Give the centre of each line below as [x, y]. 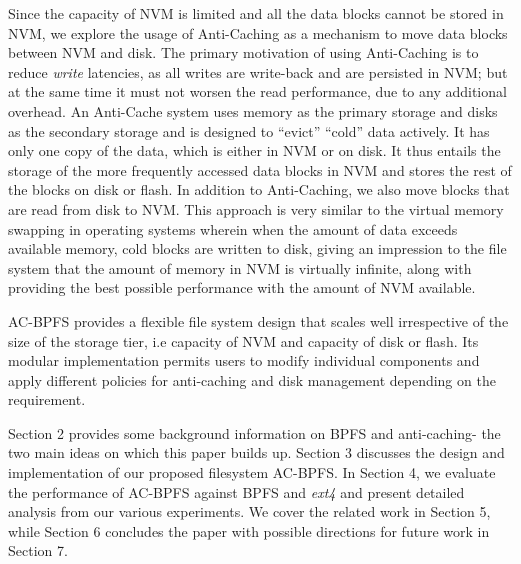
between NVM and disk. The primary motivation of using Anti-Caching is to [243, 52]
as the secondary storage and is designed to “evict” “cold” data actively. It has [249, 130]
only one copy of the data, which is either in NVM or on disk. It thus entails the [254, 150]
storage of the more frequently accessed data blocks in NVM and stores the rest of [260, 169]
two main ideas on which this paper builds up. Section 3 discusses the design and [256, 452]
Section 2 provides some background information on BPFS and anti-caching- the [254, 432]
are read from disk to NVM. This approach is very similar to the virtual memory [256, 208]
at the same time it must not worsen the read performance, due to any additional [257, 91]
